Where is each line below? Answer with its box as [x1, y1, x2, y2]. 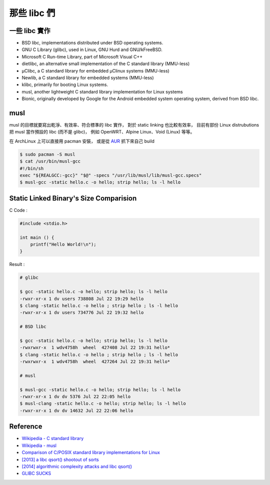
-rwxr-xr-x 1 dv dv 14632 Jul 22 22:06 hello [19, 407, 133, 413]
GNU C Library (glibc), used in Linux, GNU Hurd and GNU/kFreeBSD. [21, 46, 162, 52]
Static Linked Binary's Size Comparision [9, 194, 137, 202]
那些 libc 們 [9, 7, 55, 18]
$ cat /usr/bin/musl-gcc [19, 158, 81, 164]
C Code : [9, 207, 27, 213]
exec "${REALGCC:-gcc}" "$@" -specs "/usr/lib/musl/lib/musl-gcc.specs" [19, 172, 202, 178]
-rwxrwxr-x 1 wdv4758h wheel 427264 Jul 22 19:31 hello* [19, 359, 170, 364]
